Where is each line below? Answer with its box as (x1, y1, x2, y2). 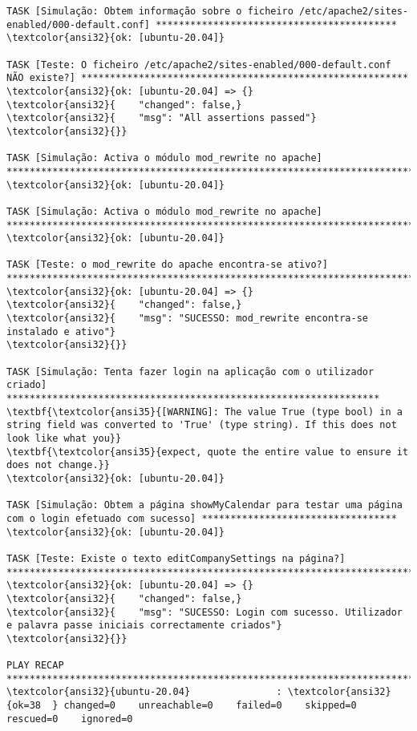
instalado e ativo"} (6, 325, 116, 337)
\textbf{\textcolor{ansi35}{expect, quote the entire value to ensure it (6, 446, 409, 458)
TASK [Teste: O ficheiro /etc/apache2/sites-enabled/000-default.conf (6, 59, 391, 71)
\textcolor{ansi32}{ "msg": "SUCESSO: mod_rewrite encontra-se (6, 313, 369, 325)
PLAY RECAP (6, 660, 64, 672)
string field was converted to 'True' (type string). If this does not (6, 419, 397, 431)
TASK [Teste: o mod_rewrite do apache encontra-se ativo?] (6, 259, 328, 271)
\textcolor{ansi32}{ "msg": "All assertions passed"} (6, 112, 317, 124)
